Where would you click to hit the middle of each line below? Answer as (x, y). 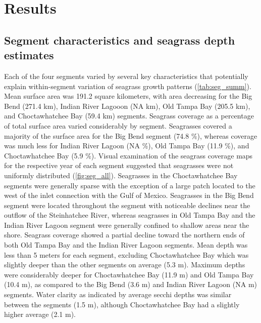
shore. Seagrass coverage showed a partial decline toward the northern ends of (124, 235)
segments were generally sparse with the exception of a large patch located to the (130, 185)
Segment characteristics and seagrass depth (120, 40)
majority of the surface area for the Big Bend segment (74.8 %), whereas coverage (131, 135)
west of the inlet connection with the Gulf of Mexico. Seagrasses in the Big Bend (129, 195)
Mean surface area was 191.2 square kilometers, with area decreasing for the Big (128, 96)
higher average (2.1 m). (40, 314)
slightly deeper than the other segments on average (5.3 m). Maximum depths (125, 265)
